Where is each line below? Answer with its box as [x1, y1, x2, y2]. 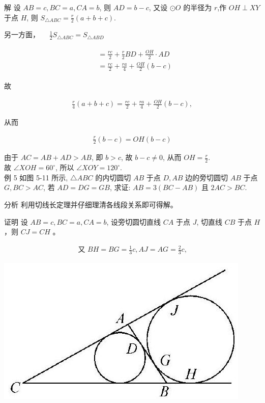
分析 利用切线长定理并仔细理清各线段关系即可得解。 [4, 199, 178, 210]
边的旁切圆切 [185, 172, 228, 182]
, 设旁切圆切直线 [106, 216, 161, 227]
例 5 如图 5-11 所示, [4, 172, 68, 182]
